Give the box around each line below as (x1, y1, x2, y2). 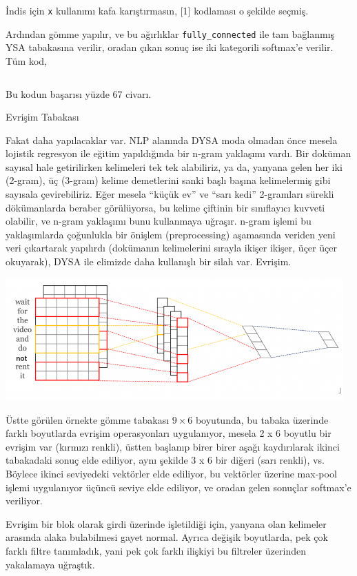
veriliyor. (6, 493, 43, 508)
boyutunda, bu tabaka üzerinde (195, 412, 329, 426)
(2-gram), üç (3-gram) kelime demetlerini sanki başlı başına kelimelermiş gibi (6, 173, 331, 187)
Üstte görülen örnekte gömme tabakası (6, 412, 170, 426)
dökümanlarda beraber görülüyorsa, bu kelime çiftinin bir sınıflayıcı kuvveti (6, 200, 325, 214)
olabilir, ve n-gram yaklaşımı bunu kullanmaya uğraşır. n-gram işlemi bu (6, 214, 312, 228)
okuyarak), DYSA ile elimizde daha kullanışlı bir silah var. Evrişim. (6, 254, 292, 269)
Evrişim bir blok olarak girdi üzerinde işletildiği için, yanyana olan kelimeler (6, 516, 327, 531)
